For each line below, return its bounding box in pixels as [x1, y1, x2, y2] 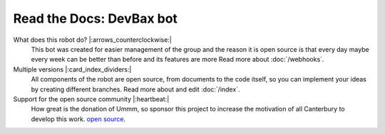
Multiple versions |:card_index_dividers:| [13, 65, 132, 74]
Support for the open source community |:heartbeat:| [13, 94, 170, 103]
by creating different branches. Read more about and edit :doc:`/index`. [31, 85, 240, 94]
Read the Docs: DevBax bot [13, 11, 178, 26]
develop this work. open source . [31, 114, 126, 123]
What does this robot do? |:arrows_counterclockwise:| [13, 35, 173, 44]
